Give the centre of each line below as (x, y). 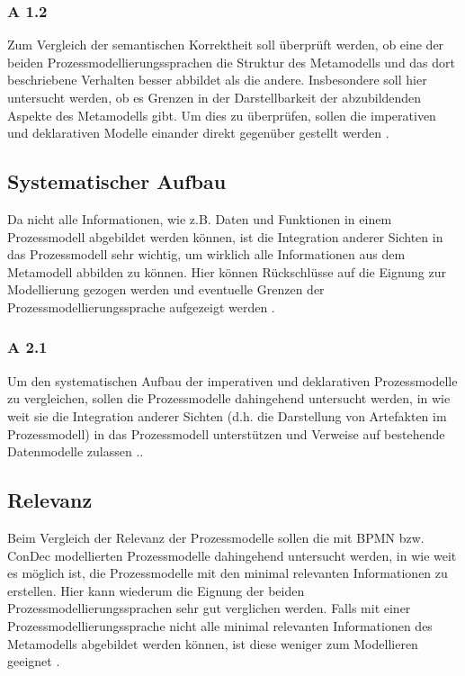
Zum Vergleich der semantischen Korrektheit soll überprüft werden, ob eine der (226, 45)
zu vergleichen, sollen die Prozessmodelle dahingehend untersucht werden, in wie (229, 398)
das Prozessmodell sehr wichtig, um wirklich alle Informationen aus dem (206, 254)
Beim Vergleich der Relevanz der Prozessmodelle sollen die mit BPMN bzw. (216, 537)
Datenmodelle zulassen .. (76, 451)
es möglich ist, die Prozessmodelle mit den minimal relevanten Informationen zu (228, 573)
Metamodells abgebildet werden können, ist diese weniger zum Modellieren (213, 643)
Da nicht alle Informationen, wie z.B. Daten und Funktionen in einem (200, 218)
